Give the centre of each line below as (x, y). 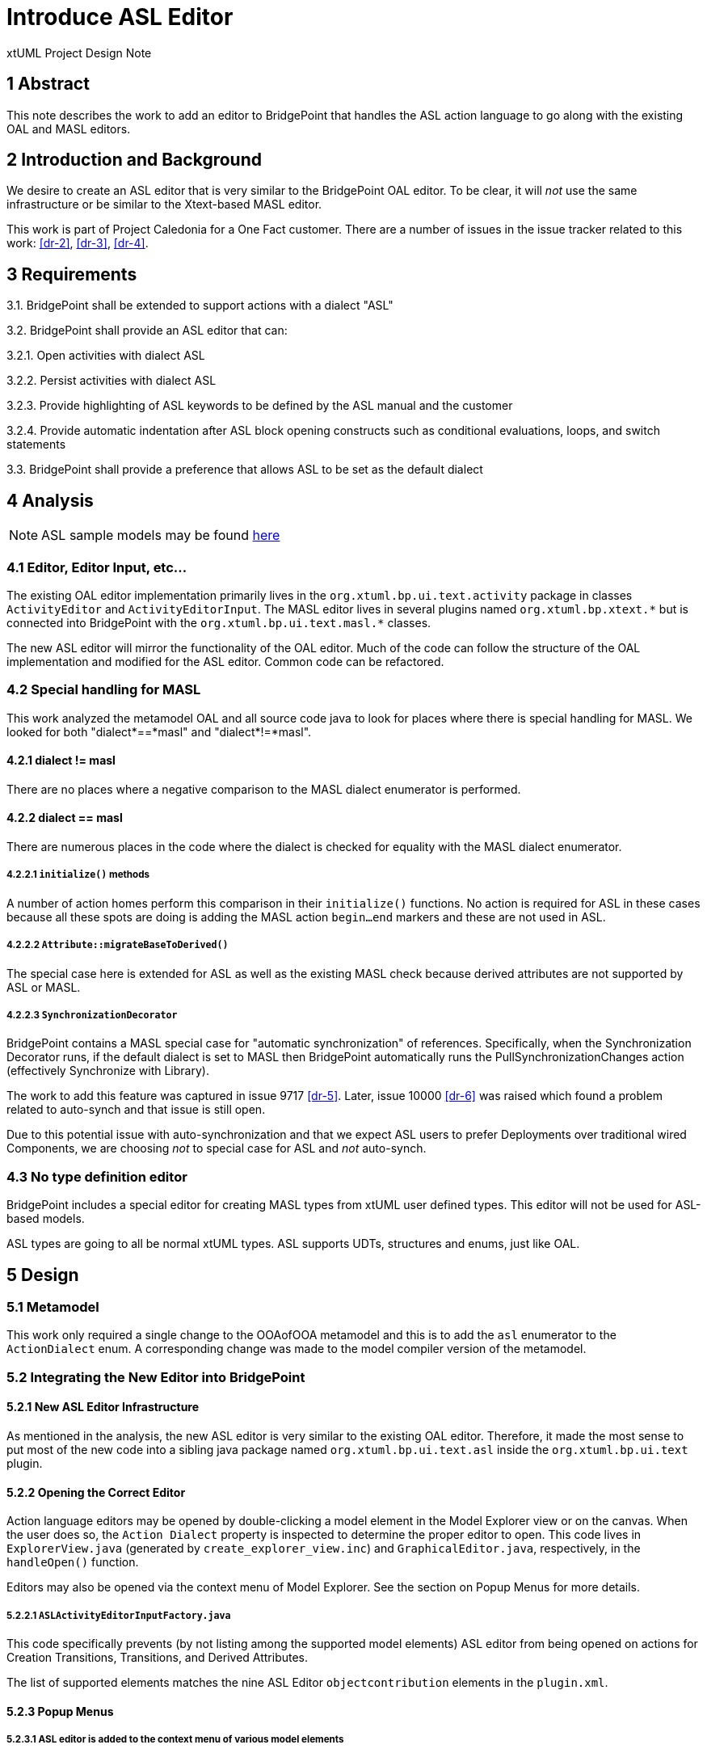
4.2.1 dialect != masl (61, 761)
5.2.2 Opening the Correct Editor (96, 1492)
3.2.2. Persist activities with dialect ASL (112, 381)
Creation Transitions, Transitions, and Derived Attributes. (158, 1657)
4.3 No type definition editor (97, 1176)
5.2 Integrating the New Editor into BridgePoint (156, 1377)
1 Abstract (48, 84)
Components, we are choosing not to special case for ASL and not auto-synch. (217, 1148)
